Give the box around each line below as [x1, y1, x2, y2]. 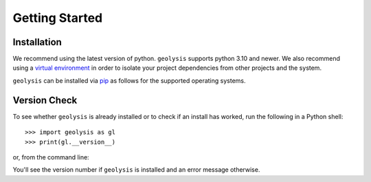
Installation [12, 36, 62, 48]
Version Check [12, 94, 78, 106]
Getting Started [12, 10, 103, 25]
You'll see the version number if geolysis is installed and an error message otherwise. [12, 166, 260, 174]
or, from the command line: [12, 153, 89, 161]
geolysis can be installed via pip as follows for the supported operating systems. [12, 76, 246, 85]
